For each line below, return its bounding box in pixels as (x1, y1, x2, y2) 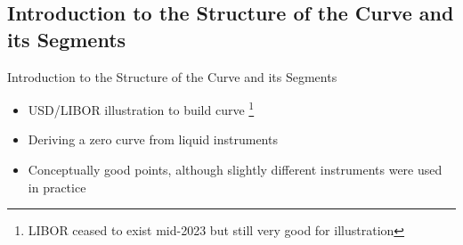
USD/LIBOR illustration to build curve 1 (28, 98, 255, 118)
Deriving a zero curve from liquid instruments (28, 130, 278, 149)
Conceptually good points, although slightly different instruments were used (28, 160, 443, 179)
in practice (28, 177, 86, 196)
